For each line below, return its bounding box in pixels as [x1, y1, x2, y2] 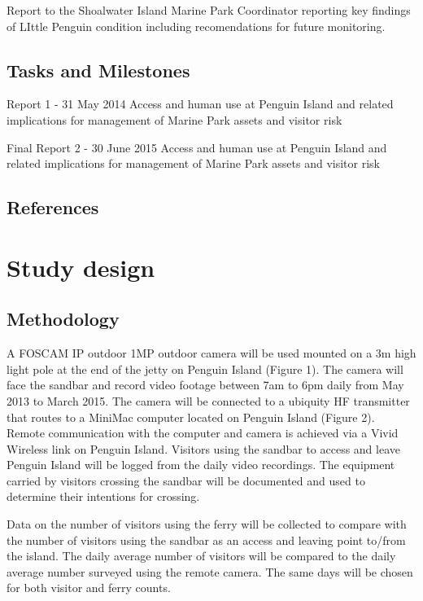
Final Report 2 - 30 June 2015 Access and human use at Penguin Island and [7, 138, 387, 156]
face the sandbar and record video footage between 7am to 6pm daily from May [7, 376, 404, 393]
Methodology [7, 306, 120, 331]
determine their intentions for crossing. [7, 488, 200, 505]
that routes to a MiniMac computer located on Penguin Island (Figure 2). [7, 408, 375, 425]
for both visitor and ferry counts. [7, 579, 171, 596]
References [7, 195, 99, 220]
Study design [7, 250, 155, 283]
